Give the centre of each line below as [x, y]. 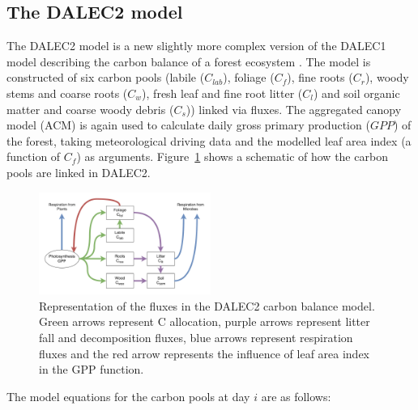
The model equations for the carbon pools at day [128, 396]
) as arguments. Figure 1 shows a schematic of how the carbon [232, 156]
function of [34, 156]
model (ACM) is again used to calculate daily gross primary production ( [188, 125]
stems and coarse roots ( [67, 93]
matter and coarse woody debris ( [90, 109]
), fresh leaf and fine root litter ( [222, 93]
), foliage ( [249, 77]
